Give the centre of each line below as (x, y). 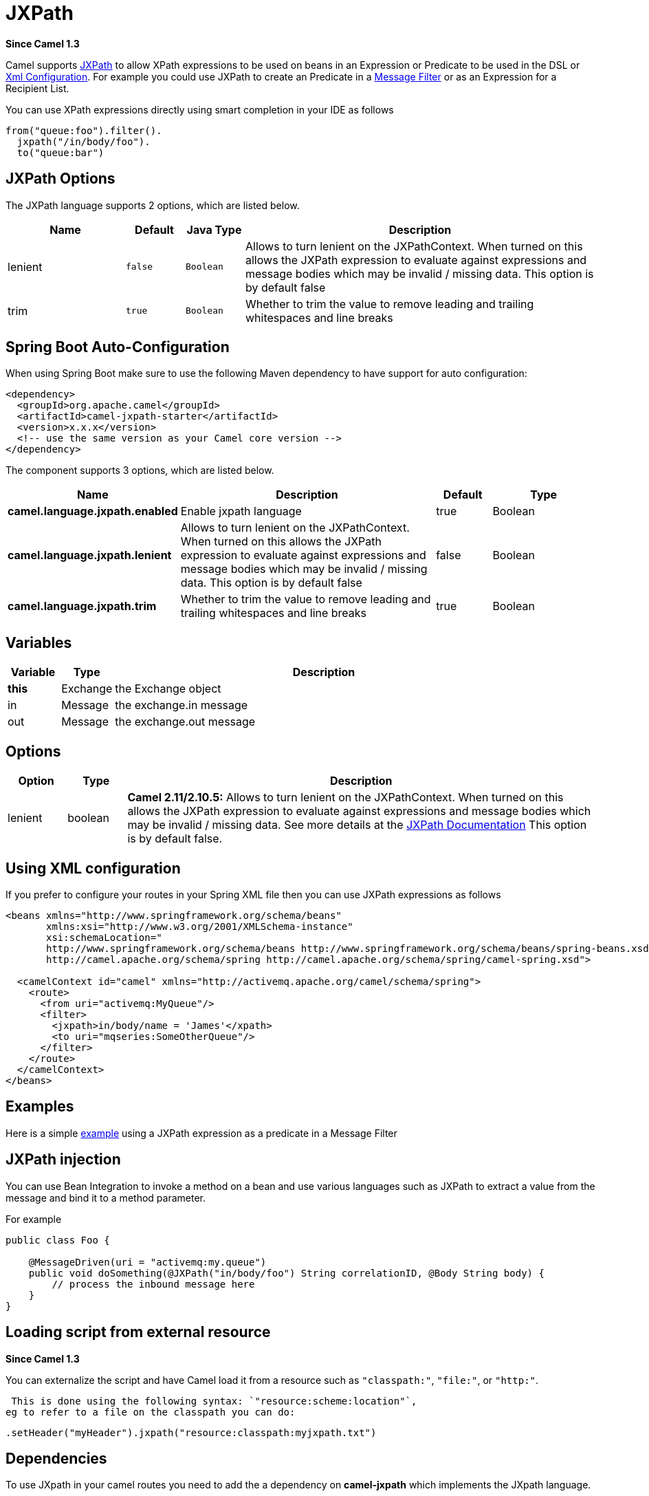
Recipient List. (37, 88)
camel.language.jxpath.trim (82, 606)
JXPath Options (60, 179)
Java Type (214, 229)
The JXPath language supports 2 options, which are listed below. (153, 205)
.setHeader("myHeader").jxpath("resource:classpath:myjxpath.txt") (191, 1432)
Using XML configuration (93, 868)
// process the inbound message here (153, 1284)
